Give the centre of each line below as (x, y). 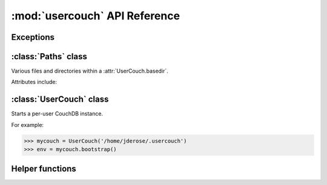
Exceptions (33, 37)
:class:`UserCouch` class (60, 99)
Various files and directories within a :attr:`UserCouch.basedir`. (90, 71)
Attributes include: (34, 82)
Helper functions (44, 168)
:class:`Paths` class (49, 57)
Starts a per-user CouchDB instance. (57, 114)
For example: (28, 125)
